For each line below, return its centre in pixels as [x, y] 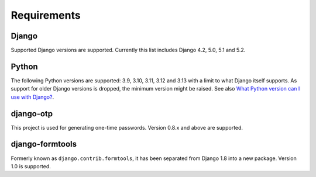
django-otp [32, 114]
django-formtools [44, 144]
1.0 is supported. [31, 166]
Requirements [46, 15]
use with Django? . [32, 97]
